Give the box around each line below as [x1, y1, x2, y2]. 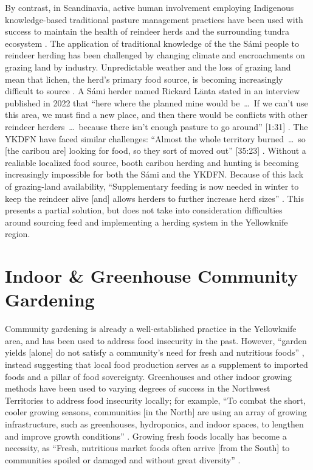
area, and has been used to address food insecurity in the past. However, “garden [5, 334, 307, 347]
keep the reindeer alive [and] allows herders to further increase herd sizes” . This [5, 192, 304, 204]
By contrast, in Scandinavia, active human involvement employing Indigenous [5, 1, 294, 13]
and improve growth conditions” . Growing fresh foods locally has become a [5, 429, 287, 442]
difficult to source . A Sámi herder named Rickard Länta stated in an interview [5, 85, 300, 97]
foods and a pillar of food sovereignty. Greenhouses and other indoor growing [5, 370, 292, 382]
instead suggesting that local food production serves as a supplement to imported [5, 358, 308, 370]
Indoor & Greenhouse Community [5, 263, 298, 288]
